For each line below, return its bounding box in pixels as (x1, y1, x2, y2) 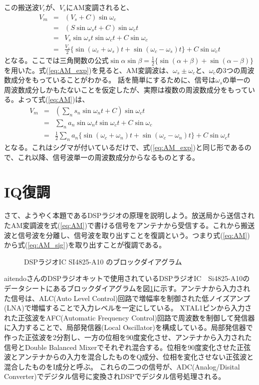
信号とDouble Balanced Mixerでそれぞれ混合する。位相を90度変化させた (4, 341, 237, 352)
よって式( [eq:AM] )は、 (17, 94, 89, 104)
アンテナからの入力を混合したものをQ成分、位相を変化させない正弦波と (17, 351, 254, 362)
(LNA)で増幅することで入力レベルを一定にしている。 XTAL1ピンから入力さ (4, 302, 252, 313)
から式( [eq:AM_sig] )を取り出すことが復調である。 (4, 239, 166, 250)
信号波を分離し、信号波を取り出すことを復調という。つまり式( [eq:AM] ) (17, 229, 250, 240)
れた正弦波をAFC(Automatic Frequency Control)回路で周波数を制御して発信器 (4, 312, 255, 322)
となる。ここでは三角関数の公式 (4, 54, 109, 65)
